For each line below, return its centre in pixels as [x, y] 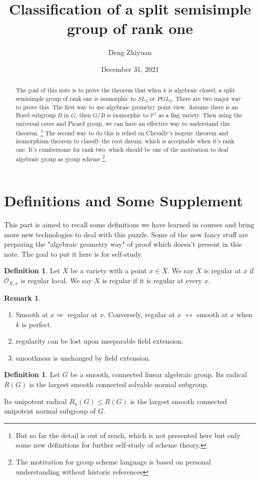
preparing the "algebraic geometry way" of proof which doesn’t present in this [123, 244]
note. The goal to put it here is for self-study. [73, 253]
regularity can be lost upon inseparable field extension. [100, 341]
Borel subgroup [36, 115]
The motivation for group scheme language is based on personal [113, 462]
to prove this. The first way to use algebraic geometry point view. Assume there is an [127, 107]
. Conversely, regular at [139, 314]
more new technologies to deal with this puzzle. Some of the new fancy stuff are [126, 234]
